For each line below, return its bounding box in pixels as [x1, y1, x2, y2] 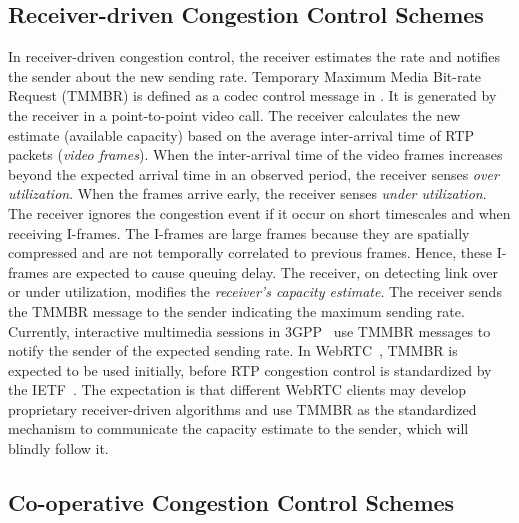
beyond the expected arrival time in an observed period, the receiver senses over [8, 163, 499, 184]
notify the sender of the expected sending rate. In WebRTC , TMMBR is [8, 340, 458, 361]
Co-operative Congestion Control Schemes [8, 487, 455, 518]
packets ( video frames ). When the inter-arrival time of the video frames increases [8, 144, 503, 165]
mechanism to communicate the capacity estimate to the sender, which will [8, 418, 469, 439]
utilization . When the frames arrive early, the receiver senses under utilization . [8, 183, 487, 204]
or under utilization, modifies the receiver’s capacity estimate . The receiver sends [8, 281, 502, 302]
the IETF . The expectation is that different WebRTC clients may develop [8, 379, 467, 400]
